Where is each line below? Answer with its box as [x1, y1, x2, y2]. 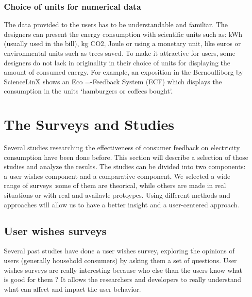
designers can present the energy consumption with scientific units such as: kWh [4, 29, 243, 39]
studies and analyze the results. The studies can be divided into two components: [4, 161, 246, 172]
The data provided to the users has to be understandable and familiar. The [4, 19, 228, 30]
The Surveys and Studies [4, 114, 174, 134]
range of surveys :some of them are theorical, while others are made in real [4, 180, 226, 190]
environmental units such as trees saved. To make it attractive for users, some [4, 48, 235, 58]
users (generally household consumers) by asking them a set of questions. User [4, 255, 237, 266]
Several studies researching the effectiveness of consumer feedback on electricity [4, 142, 240, 153]
